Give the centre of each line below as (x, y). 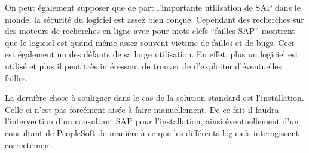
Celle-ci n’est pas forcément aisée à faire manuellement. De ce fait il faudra (142, 109)
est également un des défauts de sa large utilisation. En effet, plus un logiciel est (152, 54)
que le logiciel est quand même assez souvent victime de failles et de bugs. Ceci (149, 42)
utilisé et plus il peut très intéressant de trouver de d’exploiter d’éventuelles (143, 65)
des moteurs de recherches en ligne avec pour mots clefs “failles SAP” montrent (150, 31)
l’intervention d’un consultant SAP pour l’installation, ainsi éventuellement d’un (152, 121)
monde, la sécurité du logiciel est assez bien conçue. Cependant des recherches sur (154, 19)
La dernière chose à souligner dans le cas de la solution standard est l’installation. (154, 98)
